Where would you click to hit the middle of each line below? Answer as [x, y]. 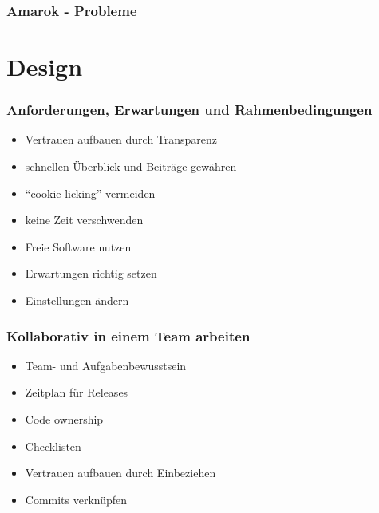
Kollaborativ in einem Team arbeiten [128, 335]
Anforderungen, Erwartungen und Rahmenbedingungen [189, 110]
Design [45, 67]
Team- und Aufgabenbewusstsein [106, 365]
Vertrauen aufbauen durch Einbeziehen [120, 473]
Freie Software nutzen [78, 246]
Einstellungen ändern [77, 300]
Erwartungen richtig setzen [91, 273]
